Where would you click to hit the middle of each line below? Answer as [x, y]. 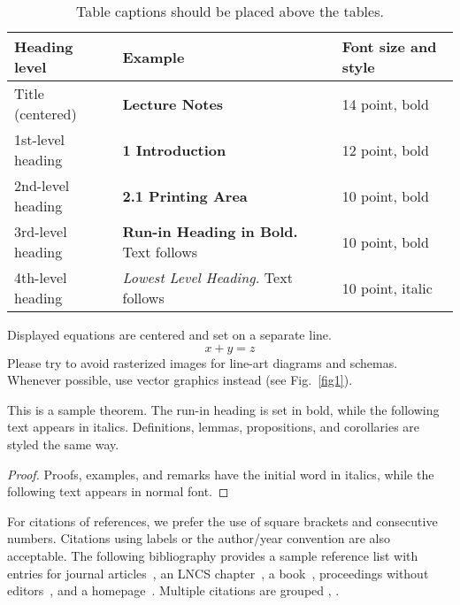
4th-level [41, 277]
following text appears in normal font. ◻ [118, 491]
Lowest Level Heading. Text [207, 277]
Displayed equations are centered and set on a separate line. [169, 334]
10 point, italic [387, 287]
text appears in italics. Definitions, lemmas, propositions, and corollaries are [214, 427]
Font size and [389, 46]
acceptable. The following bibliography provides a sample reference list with [213, 555]
